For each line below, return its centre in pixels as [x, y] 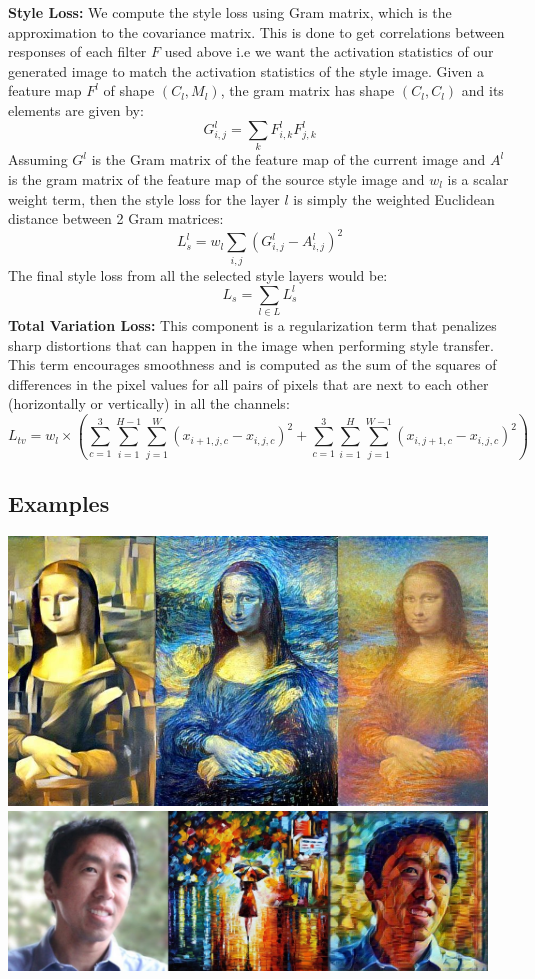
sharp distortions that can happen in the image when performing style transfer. [251, 344]
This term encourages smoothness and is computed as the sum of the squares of [252, 364]
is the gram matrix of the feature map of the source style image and [216, 178]
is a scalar [478, 178]
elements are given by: [76, 109]
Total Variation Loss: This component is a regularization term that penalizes [252, 325]
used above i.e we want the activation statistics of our [329, 51]
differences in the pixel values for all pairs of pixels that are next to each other [248, 383]
